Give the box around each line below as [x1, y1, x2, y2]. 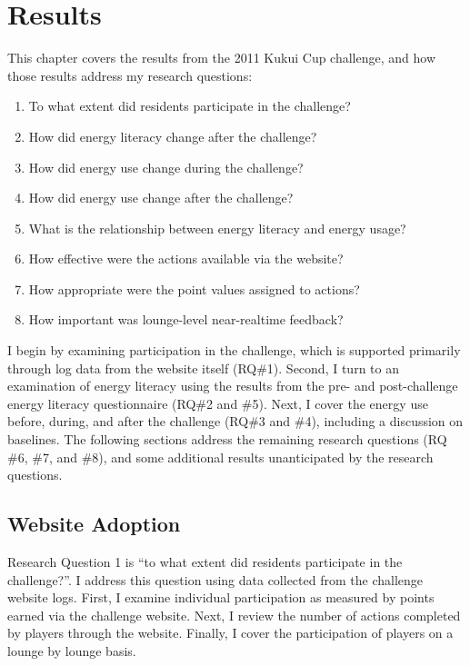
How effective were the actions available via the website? [28, 249, 344, 268]
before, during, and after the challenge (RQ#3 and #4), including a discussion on [7, 412, 464, 431]
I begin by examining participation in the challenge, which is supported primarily [7, 341, 461, 360]
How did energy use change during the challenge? [28, 157, 304, 176]
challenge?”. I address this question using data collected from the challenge [7, 570, 423, 589]
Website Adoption [7, 510, 181, 538]
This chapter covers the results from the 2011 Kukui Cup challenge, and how [7, 48, 436, 67]
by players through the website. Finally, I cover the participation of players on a [7, 623, 454, 642]
